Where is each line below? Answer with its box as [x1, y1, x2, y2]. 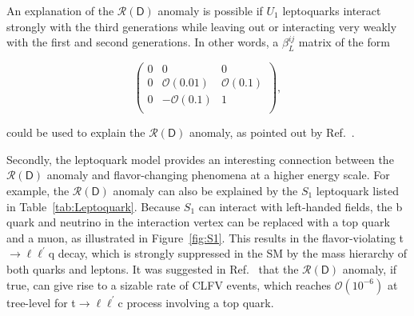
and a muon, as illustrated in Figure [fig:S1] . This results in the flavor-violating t [6, 229, 404, 246]
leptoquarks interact [282, 2, 381, 18]
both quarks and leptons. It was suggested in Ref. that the [6, 260, 299, 277]
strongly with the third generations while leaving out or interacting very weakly [6, 18, 397, 34]
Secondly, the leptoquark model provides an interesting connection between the [6, 150, 394, 167]
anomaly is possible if [157, 2, 263, 18]
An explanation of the [6, 2, 114, 18]
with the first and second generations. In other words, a [6, 34, 279, 50]
